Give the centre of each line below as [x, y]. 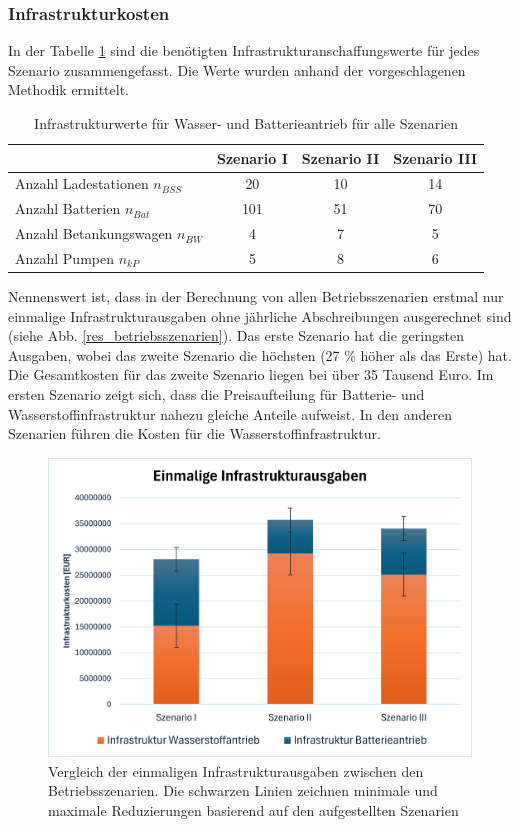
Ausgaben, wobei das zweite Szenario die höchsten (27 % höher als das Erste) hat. [260, 354]
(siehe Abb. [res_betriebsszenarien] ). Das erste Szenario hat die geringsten [236, 335]
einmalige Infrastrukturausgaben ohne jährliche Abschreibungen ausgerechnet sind [260, 315]
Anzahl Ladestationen [82, 183]
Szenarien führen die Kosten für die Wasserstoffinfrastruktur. [194, 433]
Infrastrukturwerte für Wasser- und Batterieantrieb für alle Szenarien [246, 123]
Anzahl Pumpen [64, 257]
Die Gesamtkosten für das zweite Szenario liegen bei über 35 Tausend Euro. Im [251, 374]
